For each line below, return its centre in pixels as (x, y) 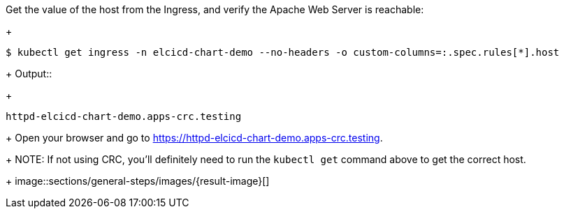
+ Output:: (29, 74)
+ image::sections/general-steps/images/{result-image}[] (138, 181)
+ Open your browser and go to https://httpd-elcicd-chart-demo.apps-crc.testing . (194, 138)
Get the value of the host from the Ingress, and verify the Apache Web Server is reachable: (215, 9)
